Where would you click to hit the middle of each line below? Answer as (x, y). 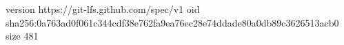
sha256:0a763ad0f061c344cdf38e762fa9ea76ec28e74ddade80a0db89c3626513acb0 (172, 22)
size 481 (22, 36)
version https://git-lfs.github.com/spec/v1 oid (103, 9)
